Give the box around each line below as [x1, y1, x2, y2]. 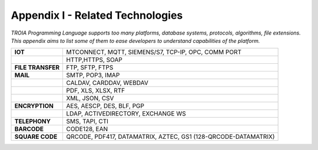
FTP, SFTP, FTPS [66, 63, 114, 71]
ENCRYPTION [14, 102, 54, 110]
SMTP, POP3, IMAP [66, 71, 120, 79]
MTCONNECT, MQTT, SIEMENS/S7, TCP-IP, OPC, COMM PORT [66, 48, 241, 56]
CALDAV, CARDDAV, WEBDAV [66, 79, 148, 87]
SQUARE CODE [14, 132, 58, 141]
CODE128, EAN [66, 125, 108, 133]
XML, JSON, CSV [66, 94, 114, 103]
